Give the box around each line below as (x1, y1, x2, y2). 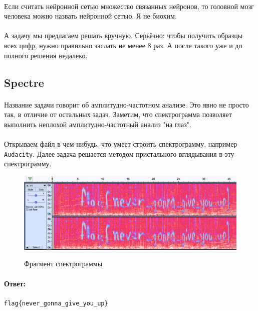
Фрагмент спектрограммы (24, 258, 103, 269)
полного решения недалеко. (4, 50, 88, 60)
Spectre (4, 74, 44, 90)
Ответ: (4, 278, 26, 288)
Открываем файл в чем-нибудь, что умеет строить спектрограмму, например (4, 138, 237, 149)
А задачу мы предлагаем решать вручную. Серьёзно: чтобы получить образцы (4, 30, 243, 41)
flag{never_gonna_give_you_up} (4, 299, 108, 307)
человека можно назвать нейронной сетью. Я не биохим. (4, 11, 177, 21)
